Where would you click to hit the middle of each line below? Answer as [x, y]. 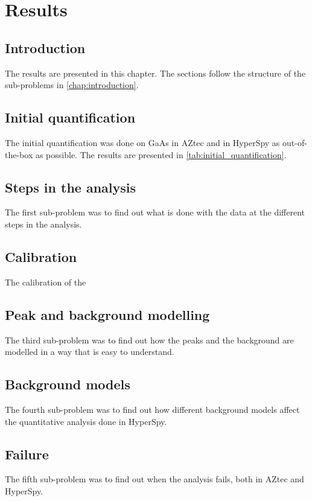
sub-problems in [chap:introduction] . [72, 85]
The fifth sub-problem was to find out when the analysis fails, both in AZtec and [154, 479]
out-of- [295, 142]
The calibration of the [46, 282]
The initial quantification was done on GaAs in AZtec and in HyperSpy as [142, 142]
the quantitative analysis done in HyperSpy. [86, 421]
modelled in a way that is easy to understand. [90, 352]
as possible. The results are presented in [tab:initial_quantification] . [161, 154]
